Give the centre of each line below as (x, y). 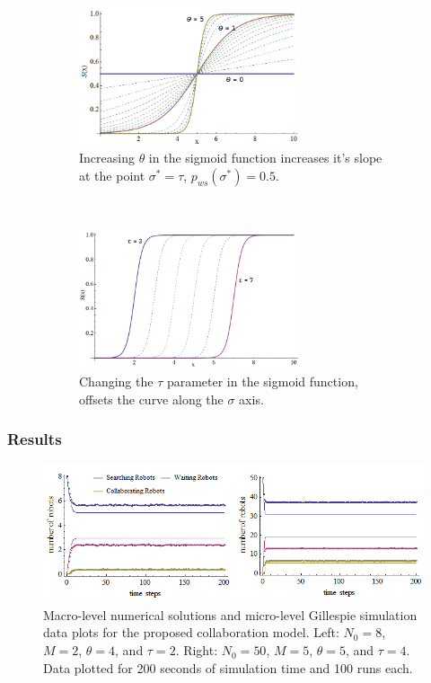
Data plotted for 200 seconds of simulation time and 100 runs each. (228, 667)
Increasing (107, 158)
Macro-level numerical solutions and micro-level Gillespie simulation (230, 614)
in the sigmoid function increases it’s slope (265, 158)
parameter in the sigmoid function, (262, 381)
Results (35, 439)
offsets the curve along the (151, 399)
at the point (112, 175)
